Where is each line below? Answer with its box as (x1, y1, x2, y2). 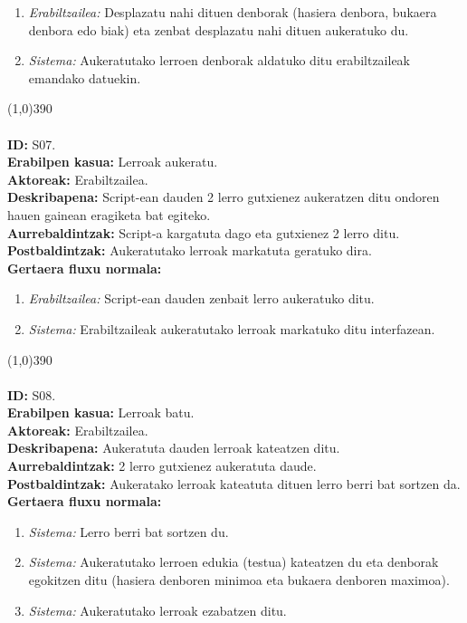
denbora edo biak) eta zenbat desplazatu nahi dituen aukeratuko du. (28, 20, 409, 39)
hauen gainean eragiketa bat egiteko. (7, 205, 211, 224)
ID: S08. (7, 385, 56, 404)
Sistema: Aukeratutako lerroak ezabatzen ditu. (28, 600, 287, 619)
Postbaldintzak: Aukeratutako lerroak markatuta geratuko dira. (7, 241, 372, 260)
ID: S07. (7, 134, 56, 153)
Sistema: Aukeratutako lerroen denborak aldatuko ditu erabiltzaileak (28, 51, 410, 70)
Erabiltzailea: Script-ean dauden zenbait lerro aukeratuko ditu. (28, 289, 375, 308)
